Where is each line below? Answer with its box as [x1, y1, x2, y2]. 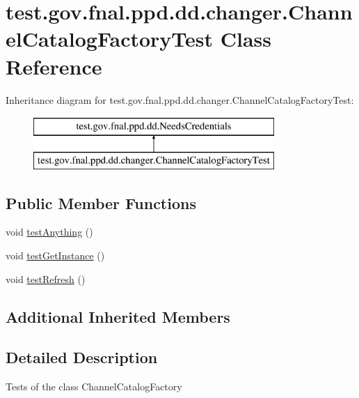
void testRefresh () [6, 271, 86, 286]
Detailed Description [6, 346, 158, 368]
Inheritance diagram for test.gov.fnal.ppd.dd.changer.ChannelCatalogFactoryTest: [6, 92, 354, 107]
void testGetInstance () [6, 248, 105, 263]
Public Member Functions [6, 192, 196, 213]
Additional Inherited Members [6, 305, 230, 327]
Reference [6, 52, 102, 80]
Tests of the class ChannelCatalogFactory [6, 379, 182, 394]
